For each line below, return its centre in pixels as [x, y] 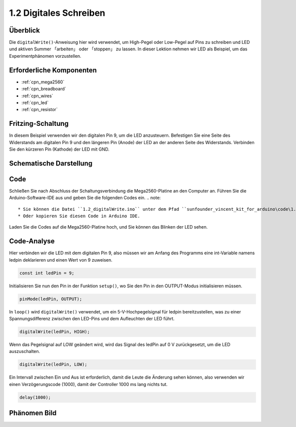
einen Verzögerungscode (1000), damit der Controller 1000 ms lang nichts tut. [88, 384]
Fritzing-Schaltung [39, 124]
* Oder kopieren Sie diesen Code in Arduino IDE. [79, 216]
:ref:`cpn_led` [35, 102]
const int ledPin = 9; [47, 273]
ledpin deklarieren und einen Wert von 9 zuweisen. [61, 260]
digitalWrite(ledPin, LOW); [53, 365]
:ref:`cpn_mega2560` [43, 82]
